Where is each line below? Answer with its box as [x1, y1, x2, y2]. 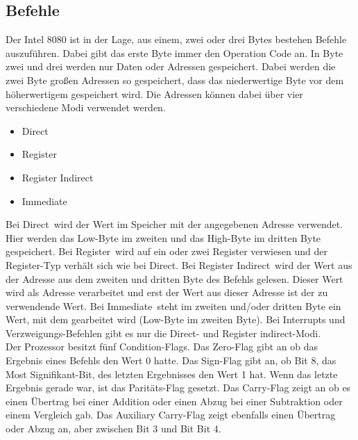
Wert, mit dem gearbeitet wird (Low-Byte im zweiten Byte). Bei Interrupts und [6, 312, 346, 327]
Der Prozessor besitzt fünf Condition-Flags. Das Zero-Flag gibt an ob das [6, 339, 318, 354]
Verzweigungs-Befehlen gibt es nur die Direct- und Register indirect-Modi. [6, 325, 321, 340]
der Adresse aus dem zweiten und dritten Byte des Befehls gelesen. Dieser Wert [6, 271, 343, 286]
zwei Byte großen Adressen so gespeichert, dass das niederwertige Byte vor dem [6, 72, 344, 87]
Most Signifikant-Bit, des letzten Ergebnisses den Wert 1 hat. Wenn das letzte [6, 366, 338, 381]
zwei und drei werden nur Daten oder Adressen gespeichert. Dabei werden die [6, 59, 336, 74]
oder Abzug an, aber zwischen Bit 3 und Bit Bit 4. [6, 421, 221, 436]
